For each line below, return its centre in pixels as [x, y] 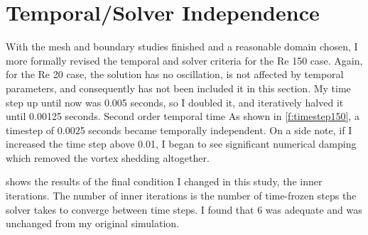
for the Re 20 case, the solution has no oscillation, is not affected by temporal [175, 74]
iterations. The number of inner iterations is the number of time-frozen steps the [181, 196]
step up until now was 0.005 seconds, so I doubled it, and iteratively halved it [175, 102]
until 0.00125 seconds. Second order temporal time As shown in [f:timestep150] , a [183, 116]
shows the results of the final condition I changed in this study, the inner [164, 181]
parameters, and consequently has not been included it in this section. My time [178, 88]
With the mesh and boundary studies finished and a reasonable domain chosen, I [182, 47]
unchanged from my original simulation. [93, 223]
